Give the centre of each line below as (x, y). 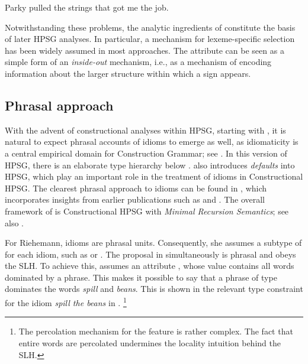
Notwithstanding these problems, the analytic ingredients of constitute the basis (150, 27)
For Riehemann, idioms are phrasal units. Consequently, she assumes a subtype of (153, 243)
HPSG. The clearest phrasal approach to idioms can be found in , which (136, 188)
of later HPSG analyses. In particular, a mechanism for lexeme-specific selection (150, 39)
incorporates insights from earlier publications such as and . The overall (135, 199)
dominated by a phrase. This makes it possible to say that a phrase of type (141, 277)
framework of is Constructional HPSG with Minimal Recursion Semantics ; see (147, 211)
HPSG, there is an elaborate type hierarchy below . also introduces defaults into (150, 165)
